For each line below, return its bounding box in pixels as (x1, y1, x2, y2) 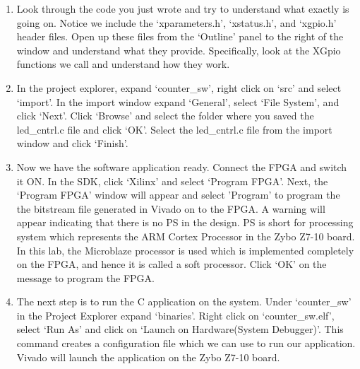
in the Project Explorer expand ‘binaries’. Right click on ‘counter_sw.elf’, (16, 307, 335, 322)
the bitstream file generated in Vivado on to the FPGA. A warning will (16, 201, 325, 216)
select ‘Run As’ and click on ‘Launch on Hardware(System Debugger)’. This (16, 322, 344, 336)
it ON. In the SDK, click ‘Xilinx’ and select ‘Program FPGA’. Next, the (16, 173, 328, 188)
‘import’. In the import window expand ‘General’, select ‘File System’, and (16, 94, 340, 109)
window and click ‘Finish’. (16, 136, 128, 151)
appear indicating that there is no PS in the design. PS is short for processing (16, 215, 354, 230)
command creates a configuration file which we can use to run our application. (16, 336, 356, 351)
